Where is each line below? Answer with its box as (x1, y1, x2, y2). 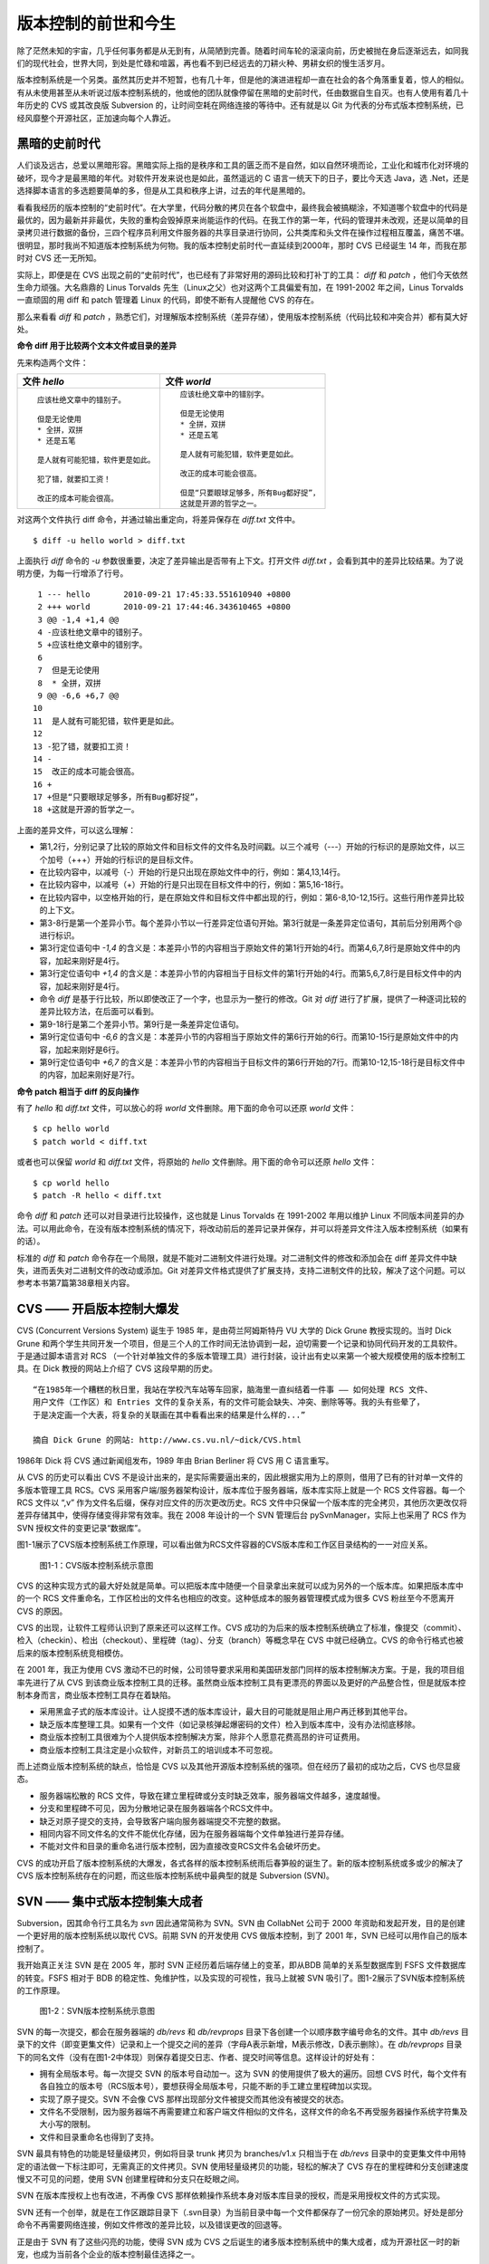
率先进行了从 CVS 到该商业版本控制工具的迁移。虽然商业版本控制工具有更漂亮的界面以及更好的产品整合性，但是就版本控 (16, 1676, 466, 1688)
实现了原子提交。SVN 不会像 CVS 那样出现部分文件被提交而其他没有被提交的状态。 (39, 2093, 349, 2105)
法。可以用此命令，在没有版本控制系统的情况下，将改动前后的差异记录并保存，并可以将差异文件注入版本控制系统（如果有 (16, 1223, 469, 1233)
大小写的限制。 (39, 2119, 95, 2130)
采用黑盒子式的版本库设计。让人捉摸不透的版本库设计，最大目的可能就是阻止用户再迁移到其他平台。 (39, 1706, 412, 1717)
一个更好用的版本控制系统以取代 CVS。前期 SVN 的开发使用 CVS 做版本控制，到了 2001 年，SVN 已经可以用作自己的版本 (16, 1930, 468, 1942)
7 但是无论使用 (37, 666, 100, 676)
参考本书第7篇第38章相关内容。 (16, 1278, 135, 1289)
